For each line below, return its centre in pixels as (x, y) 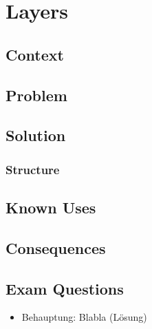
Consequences (56, 247)
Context (35, 54)
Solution (36, 135)
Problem (36, 95)
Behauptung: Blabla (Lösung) (84, 317)
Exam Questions (65, 288)
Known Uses (51, 207)
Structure (33, 169)
